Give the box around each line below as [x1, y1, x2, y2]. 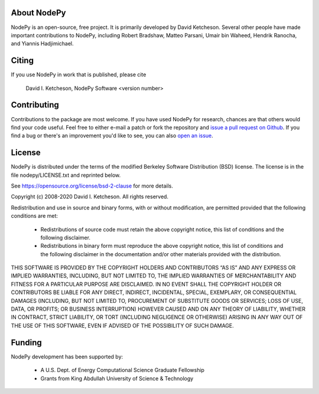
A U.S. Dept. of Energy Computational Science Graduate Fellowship [40, 367, 205, 374]
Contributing [11, 100, 59, 110]
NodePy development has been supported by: [11, 353, 123, 360]
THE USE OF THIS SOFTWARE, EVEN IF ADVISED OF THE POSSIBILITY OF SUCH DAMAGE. [11, 322, 235, 329]
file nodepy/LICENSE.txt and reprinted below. [11, 172, 121, 179]
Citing [11, 56, 34, 66]
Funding [11, 337, 43, 347]
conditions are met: [11, 212, 58, 219]
